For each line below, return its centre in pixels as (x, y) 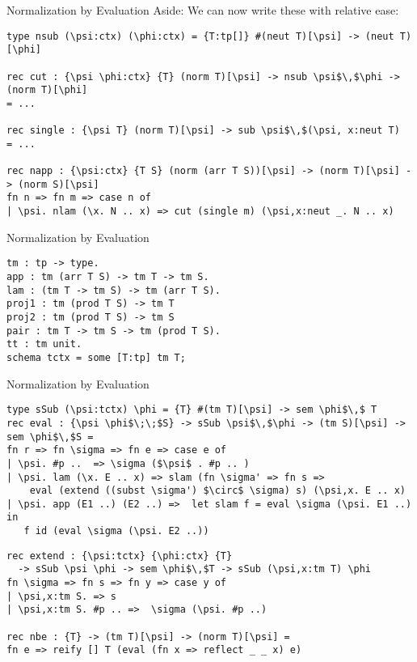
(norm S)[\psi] (59, 184)
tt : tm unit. (44, 344)
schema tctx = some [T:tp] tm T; (96, 357)
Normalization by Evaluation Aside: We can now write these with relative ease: (203, 10)
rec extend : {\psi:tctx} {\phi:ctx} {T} (120, 556)
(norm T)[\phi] (47, 90)
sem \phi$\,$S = (50, 437)
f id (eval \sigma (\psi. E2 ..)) (116, 531)
